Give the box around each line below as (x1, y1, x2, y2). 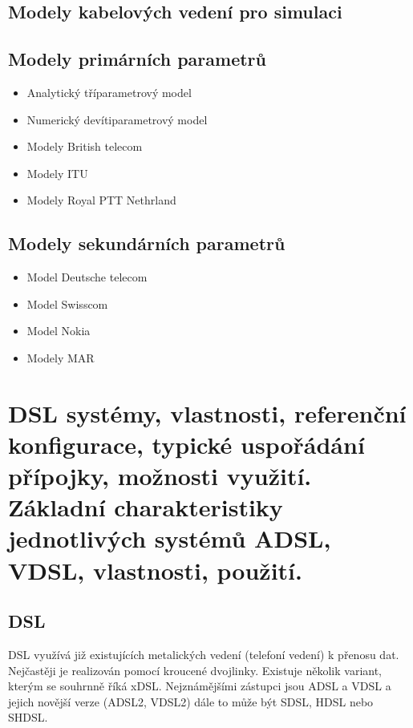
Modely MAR (26, 349, 95, 366)
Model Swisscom (26, 295, 108, 312)
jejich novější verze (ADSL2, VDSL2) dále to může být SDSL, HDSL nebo (8, 693, 374, 710)
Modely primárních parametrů (8, 47, 266, 71)
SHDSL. (8, 709, 48, 726)
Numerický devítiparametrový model (26, 111, 208, 127)
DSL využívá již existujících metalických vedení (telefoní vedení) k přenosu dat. (8, 646, 399, 663)
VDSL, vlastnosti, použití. (8, 553, 302, 586)
